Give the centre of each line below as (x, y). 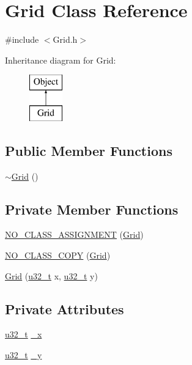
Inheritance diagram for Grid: (61, 60)
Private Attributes (65, 308)
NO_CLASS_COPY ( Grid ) (58, 255)
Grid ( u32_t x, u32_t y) (51, 275)
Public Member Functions (89, 150)
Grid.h (65, 39)
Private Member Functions (92, 209)
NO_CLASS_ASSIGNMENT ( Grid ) (74, 234)
